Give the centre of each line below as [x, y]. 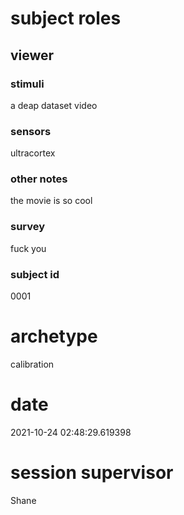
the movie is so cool [51, 201]
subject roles [66, 18]
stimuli [27, 84]
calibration [32, 364]
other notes [39, 179]
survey [28, 227]
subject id [35, 274]
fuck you [28, 248]
